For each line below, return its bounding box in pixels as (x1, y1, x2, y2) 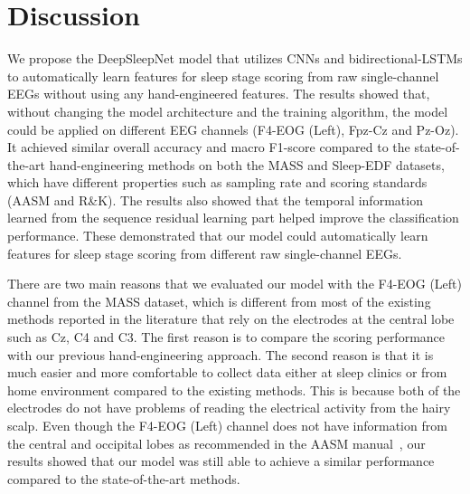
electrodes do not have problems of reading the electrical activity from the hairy (7, 398, 451, 417)
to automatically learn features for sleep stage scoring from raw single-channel (7, 66, 439, 85)
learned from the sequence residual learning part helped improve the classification (7, 208, 459, 227)
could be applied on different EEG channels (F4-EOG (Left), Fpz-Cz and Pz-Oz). (7, 119, 459, 138)
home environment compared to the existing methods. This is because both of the (7, 380, 461, 399)
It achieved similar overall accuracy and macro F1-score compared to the (7, 138, 410, 157)
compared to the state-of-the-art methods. (7, 469, 240, 488)
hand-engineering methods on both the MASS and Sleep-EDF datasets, (49, 155, 445, 174)
